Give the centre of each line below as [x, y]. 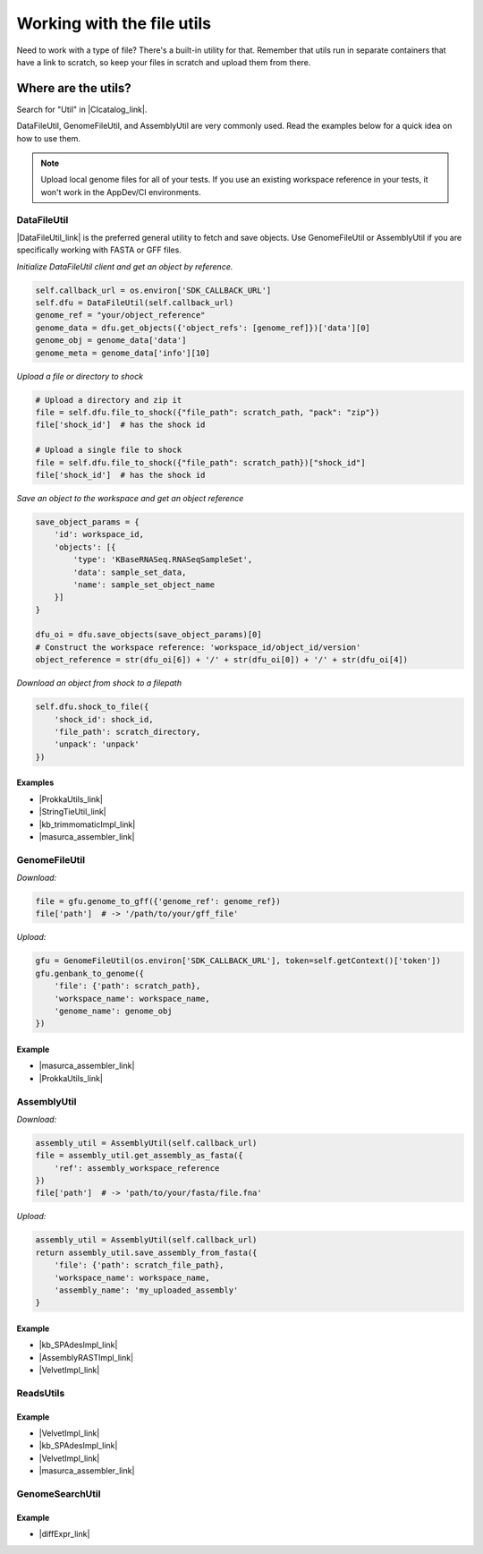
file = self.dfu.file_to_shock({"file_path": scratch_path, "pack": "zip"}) [208, 413]
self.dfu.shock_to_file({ [92, 707]
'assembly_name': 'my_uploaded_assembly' [146, 1290]
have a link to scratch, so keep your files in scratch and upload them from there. [164, 62]
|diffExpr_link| [64, 1534]
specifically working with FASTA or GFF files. [99, 250]
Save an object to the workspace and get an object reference [130, 498]
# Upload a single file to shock [109, 450]
